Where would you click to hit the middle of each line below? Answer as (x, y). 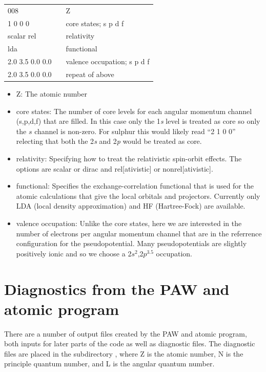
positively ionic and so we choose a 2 (74, 253)
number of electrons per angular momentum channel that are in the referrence (139, 233)
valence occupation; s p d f (108, 61)
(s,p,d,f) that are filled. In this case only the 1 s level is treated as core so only (138, 121)
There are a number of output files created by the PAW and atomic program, (126, 333)
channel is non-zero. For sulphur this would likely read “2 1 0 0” (135, 131)
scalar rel (22, 36)
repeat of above (90, 74)
